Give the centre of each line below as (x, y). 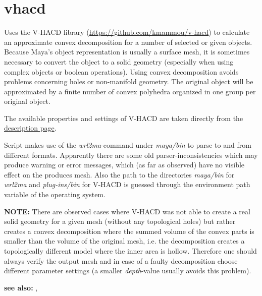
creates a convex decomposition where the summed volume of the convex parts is (129, 231)
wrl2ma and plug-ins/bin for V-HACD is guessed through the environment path (127, 184)
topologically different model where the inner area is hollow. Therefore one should (130, 251)
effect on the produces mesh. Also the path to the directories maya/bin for (119, 174)
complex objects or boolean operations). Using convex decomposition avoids (121, 71)
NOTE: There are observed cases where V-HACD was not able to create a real (127, 211)
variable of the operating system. (55, 194)
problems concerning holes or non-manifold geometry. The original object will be (129, 81)
